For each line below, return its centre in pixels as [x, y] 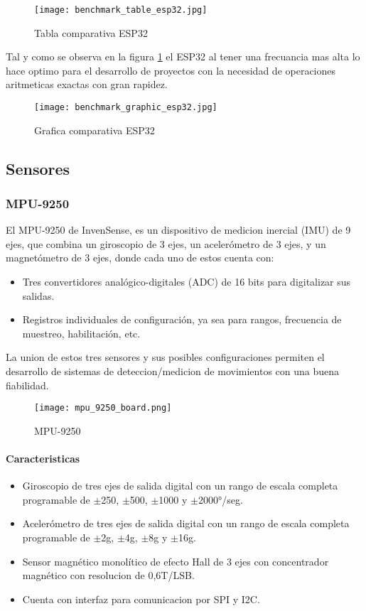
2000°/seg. [220, 499]
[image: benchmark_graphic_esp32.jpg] [126, 108]
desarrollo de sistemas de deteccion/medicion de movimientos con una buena [173, 371]
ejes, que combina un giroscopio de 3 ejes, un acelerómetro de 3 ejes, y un [166, 243]
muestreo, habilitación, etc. [81, 333]
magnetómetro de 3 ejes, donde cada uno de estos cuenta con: [140, 258]
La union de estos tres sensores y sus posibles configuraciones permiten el [165, 357]
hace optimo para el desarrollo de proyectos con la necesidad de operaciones [171, 70]
